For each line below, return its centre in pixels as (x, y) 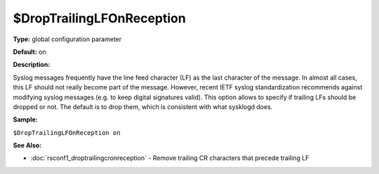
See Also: (27, 145)
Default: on (30, 52)
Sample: (25, 119)
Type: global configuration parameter (67, 39)
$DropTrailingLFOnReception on (67, 132)
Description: (32, 65)
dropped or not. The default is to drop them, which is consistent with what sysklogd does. (143, 107)
